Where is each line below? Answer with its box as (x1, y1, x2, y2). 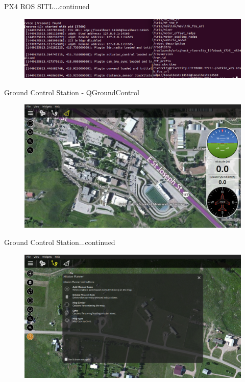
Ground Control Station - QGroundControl (4, 87, 139, 97)
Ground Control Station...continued (4, 236, 115, 247)
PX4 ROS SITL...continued (4, 1, 90, 11)
